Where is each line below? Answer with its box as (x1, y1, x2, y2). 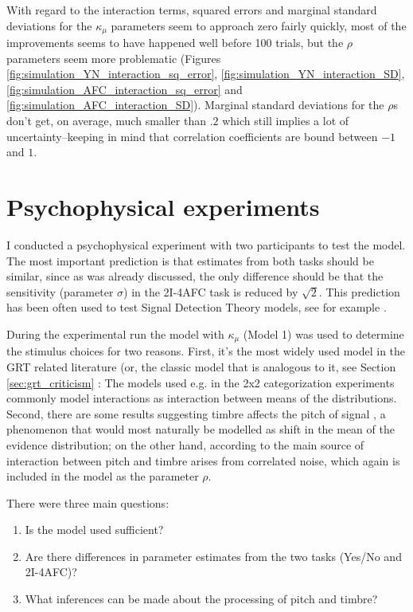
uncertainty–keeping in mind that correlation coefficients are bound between (6, 127, 378, 144)
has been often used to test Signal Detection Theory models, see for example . (6, 299, 387, 316)
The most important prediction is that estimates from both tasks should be (6, 252, 374, 269)
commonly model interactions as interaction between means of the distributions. (6, 390, 397, 406)
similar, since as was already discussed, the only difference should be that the (6, 268, 384, 284)
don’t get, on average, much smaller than (6, 112, 206, 129)
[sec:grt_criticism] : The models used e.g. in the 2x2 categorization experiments (6, 374, 395, 390)
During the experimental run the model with (6, 325, 224, 342)
